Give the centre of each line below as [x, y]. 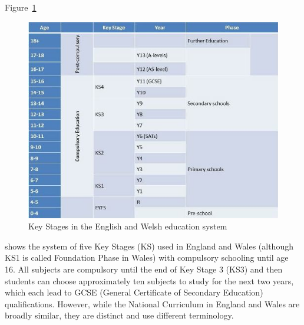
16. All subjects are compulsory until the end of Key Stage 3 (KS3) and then [144, 269]
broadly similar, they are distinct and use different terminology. [119, 315]
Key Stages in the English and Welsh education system [128, 226]
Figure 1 [21, 7]
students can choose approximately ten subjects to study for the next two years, [149, 280]
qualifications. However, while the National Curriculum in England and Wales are [152, 303]
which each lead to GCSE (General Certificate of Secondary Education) [134, 292]
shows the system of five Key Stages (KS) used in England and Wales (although [149, 246]
